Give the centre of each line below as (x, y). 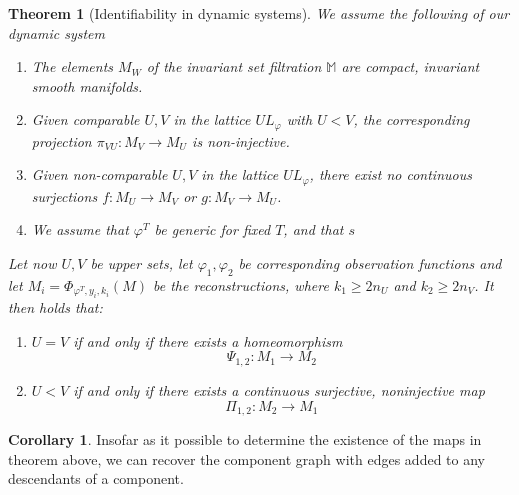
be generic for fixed (212, 229)
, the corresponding (411, 119)
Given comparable (85, 119)
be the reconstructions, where (241, 284)
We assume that (80, 229)
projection (61, 140)
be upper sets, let (141, 263)
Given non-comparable (99, 174)
